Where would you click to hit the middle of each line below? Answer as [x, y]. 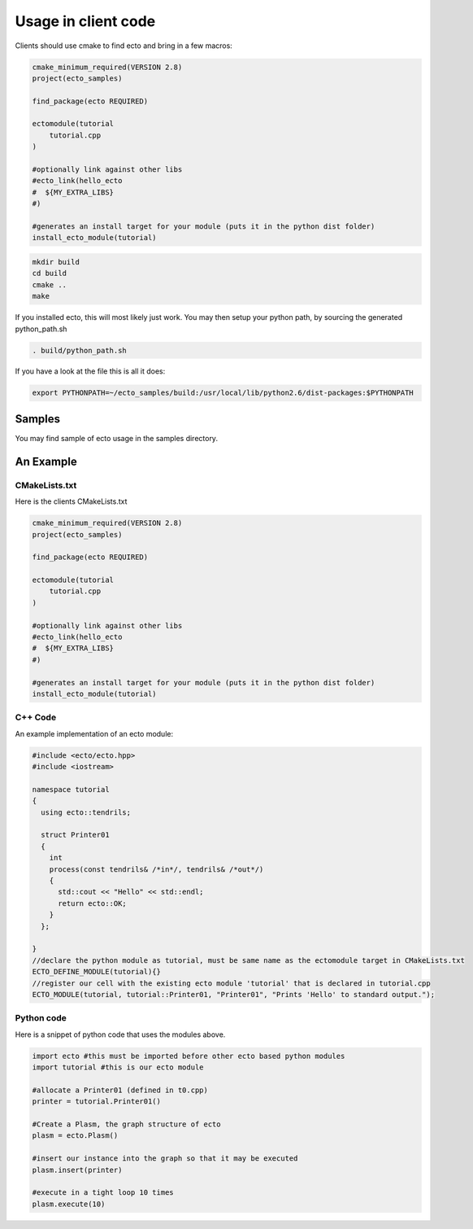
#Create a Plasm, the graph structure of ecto [126, 1124]
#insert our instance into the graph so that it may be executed [165, 1159]
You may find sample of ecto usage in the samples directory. [117, 438]
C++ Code [36, 718]
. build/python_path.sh [80, 350]
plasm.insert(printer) [77, 1170]
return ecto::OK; [93, 903]
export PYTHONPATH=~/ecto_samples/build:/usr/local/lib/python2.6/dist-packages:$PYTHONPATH [223, 393]
